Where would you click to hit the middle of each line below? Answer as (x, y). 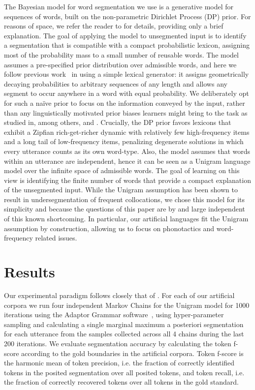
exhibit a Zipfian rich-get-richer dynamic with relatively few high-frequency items (127, 132)
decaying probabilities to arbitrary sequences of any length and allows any (116, 83)
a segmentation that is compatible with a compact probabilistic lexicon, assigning (127, 45)
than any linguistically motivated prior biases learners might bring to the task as (126, 112)
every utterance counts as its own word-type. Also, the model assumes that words (127, 151)
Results (30, 272)
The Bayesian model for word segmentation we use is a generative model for (119, 6)
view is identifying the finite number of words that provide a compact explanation (127, 180)
